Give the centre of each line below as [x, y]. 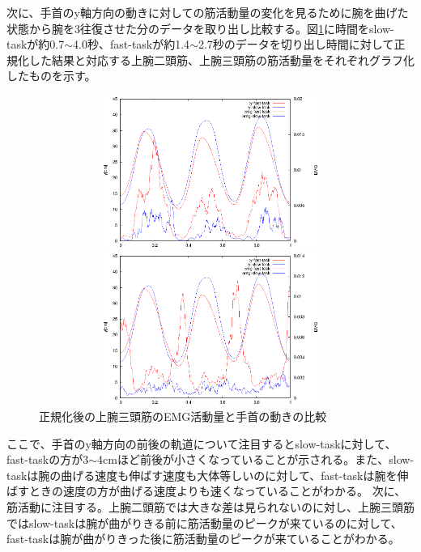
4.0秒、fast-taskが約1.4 [132, 44]
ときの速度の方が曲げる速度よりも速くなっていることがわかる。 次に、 [217, 491]
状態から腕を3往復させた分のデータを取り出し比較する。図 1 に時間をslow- [200, 28]
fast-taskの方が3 [48, 459]
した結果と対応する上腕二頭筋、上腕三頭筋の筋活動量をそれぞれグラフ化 [221, 59]
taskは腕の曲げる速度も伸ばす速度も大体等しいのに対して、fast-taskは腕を [202, 475]
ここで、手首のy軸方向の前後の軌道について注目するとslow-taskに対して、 [202, 443]
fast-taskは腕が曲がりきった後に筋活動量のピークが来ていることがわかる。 [203, 539]
